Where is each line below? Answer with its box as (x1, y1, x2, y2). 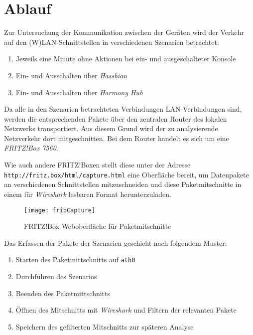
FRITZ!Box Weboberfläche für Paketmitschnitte (24, 221, 171, 231)
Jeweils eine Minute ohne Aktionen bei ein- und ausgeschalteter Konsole (15, 53, 236, 64)
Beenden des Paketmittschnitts (15, 288, 111, 298)
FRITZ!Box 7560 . (4, 143, 58, 153)
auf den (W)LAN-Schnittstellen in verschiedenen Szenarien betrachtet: (4, 36, 219, 47)
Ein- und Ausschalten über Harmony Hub (15, 87, 143, 97)
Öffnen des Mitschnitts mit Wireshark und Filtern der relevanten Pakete (15, 305, 237, 315)
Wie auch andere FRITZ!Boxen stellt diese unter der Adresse (4, 160, 191, 170)
